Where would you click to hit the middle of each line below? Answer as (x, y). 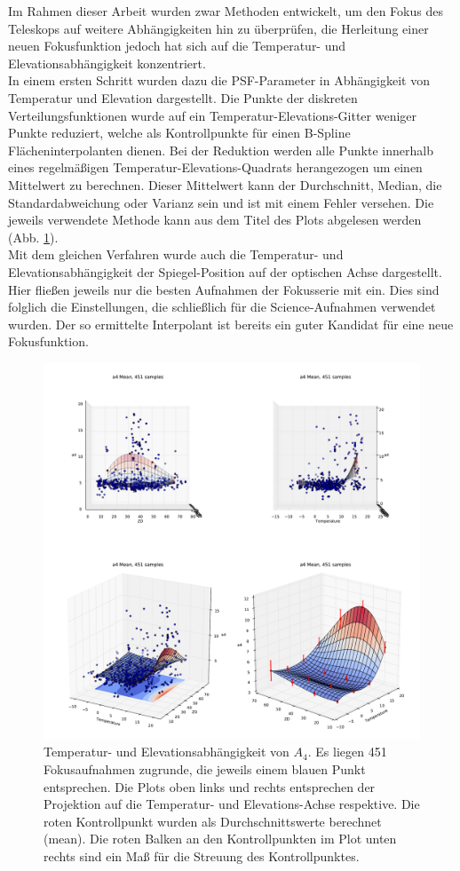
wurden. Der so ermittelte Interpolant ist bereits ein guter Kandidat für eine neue (231, 324)
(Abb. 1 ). (33, 237)
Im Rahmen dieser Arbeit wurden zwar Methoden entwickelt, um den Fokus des (226, 11)
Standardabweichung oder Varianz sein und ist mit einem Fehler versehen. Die (221, 202)
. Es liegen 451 (347, 752)
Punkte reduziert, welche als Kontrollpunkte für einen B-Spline (179, 133)
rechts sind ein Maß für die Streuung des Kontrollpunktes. (202, 856)
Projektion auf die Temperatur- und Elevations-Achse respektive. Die (232, 804)
